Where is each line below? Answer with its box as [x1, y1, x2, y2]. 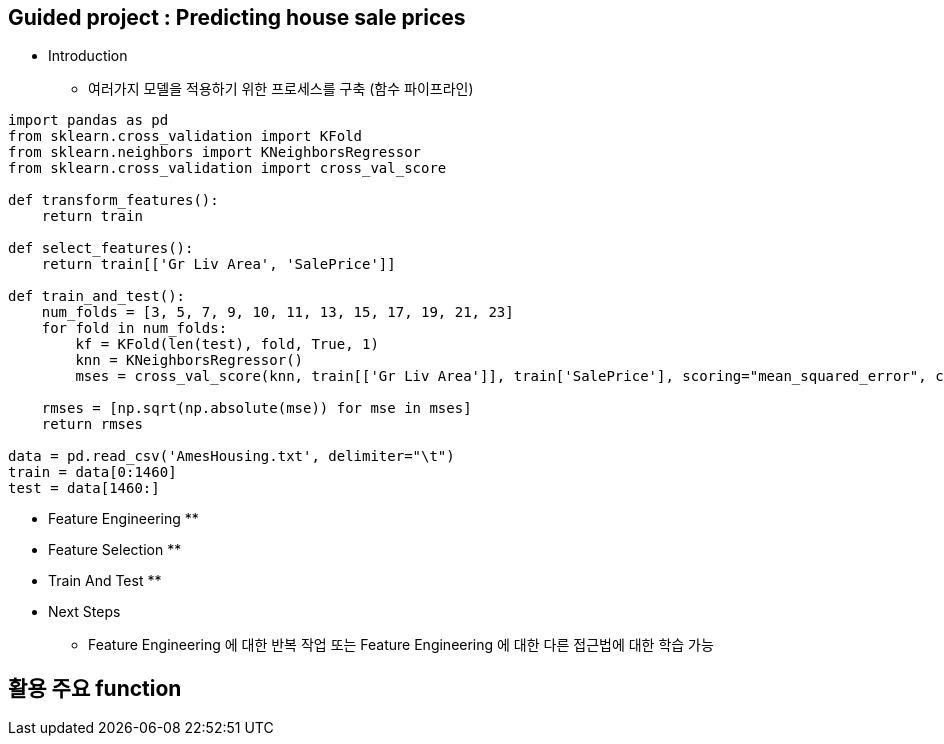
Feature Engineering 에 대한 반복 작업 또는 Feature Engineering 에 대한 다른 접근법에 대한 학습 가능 [88, 636, 714, 654]
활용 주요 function [8, 675, 182, 701]
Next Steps [48, 603, 121, 621]
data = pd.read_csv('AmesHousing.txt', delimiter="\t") [8, 448, 455, 465]
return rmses [41, 416, 143, 433]
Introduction [48, 47, 128, 65]
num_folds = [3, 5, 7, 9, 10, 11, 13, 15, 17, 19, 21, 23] [41, 304, 514, 321]
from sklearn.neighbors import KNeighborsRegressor [8, 144, 422, 161]
